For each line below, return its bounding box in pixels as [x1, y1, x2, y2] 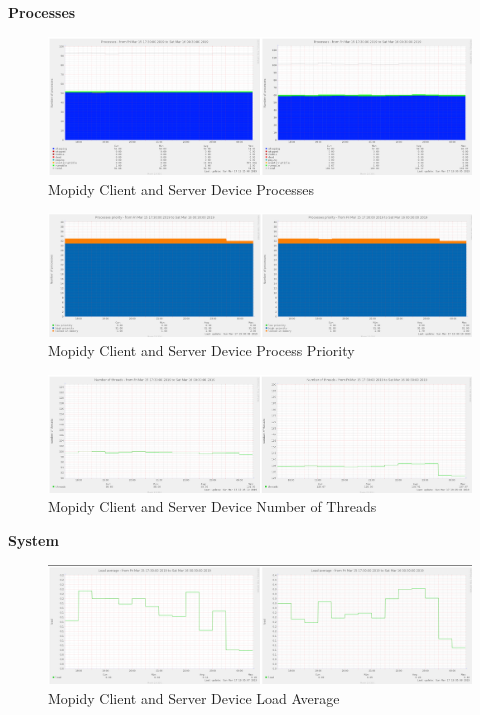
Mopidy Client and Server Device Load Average [48, 687, 340, 708]
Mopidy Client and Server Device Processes [48, 178, 314, 199]
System [8, 530, 59, 551]
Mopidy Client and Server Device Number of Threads [48, 496, 377, 517]
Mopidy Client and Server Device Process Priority [48, 340, 355, 361]
